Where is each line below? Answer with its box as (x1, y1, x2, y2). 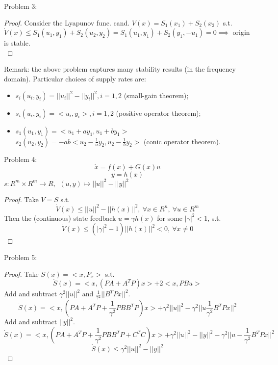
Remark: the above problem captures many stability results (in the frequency (4, 64, 236, 74)
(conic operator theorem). (144, 136, 221, 146)
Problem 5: (4, 252, 37, 262)
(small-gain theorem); (124, 90, 189, 100)
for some (157, 212, 183, 223)
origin (232, 27, 250, 37)
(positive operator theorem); (116, 107, 201, 118)
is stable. (4, 38, 30, 48)
